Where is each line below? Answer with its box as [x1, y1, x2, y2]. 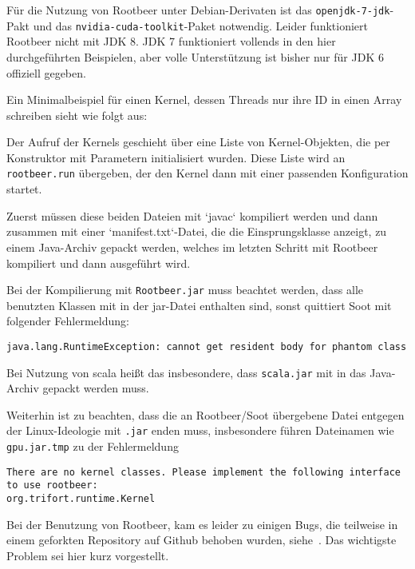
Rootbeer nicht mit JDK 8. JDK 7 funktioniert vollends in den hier [6, 33, 336, 50]
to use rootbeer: [6, 479, 98, 491]
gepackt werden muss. [42, 380, 149, 396]
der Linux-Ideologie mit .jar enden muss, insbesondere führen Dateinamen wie [6, 422, 394, 439]
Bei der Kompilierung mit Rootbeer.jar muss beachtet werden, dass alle [6, 281, 363, 298]
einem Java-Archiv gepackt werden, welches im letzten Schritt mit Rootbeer [6, 238, 378, 255]
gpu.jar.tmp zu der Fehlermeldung [6, 438, 179, 455]
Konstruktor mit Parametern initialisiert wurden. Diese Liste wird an [6, 149, 346, 165]
